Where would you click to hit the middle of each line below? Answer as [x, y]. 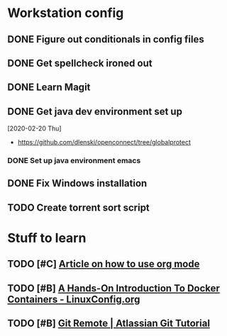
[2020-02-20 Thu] [34, 128]
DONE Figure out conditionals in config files [106, 39]
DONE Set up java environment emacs [74, 161]
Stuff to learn [47, 238]
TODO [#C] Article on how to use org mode [104, 264]
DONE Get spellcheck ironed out [80, 63]
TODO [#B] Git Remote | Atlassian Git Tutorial [109, 324]
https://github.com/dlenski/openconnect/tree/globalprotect [104, 142]
